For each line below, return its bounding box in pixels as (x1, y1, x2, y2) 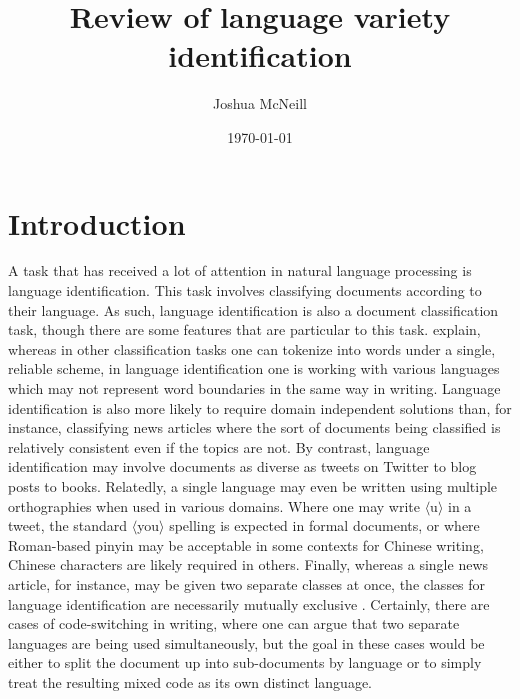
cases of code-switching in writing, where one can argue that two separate (8, 613, 460, 634)
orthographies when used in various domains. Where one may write (8, 495, 420, 516)
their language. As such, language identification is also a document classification (8, 299, 499, 320)
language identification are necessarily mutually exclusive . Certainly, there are (8, 593, 490, 614)
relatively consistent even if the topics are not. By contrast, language (8, 436, 430, 457)
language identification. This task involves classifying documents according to (8, 280, 482, 301)
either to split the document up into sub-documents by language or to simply (8, 652, 482, 673)
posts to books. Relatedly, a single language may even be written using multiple (8, 475, 498, 496)
